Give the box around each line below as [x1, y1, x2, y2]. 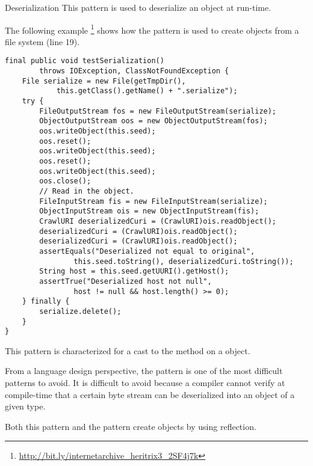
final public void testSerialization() [5, 57, 164, 66]
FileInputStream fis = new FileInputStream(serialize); [39, 197, 268, 206]
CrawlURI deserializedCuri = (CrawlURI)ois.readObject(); [39, 216, 277, 225]
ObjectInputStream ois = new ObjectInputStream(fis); [39, 207, 259, 216]
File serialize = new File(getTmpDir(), [22, 76, 186, 85]
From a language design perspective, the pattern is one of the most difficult [5, 364, 283, 377]
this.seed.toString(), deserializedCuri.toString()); [73, 257, 294, 266]
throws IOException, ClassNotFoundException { [39, 67, 229, 76]
